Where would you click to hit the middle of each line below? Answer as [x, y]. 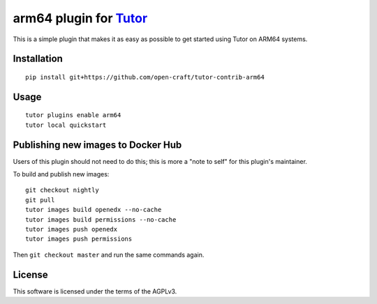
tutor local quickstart [66, 125]
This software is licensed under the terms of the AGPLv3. [95, 291]
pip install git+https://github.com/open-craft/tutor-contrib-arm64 [145, 77]
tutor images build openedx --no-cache [94, 210]
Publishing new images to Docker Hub [97, 145]
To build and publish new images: [61, 174]
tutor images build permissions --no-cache [101, 219]
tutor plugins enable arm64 [73, 115]
